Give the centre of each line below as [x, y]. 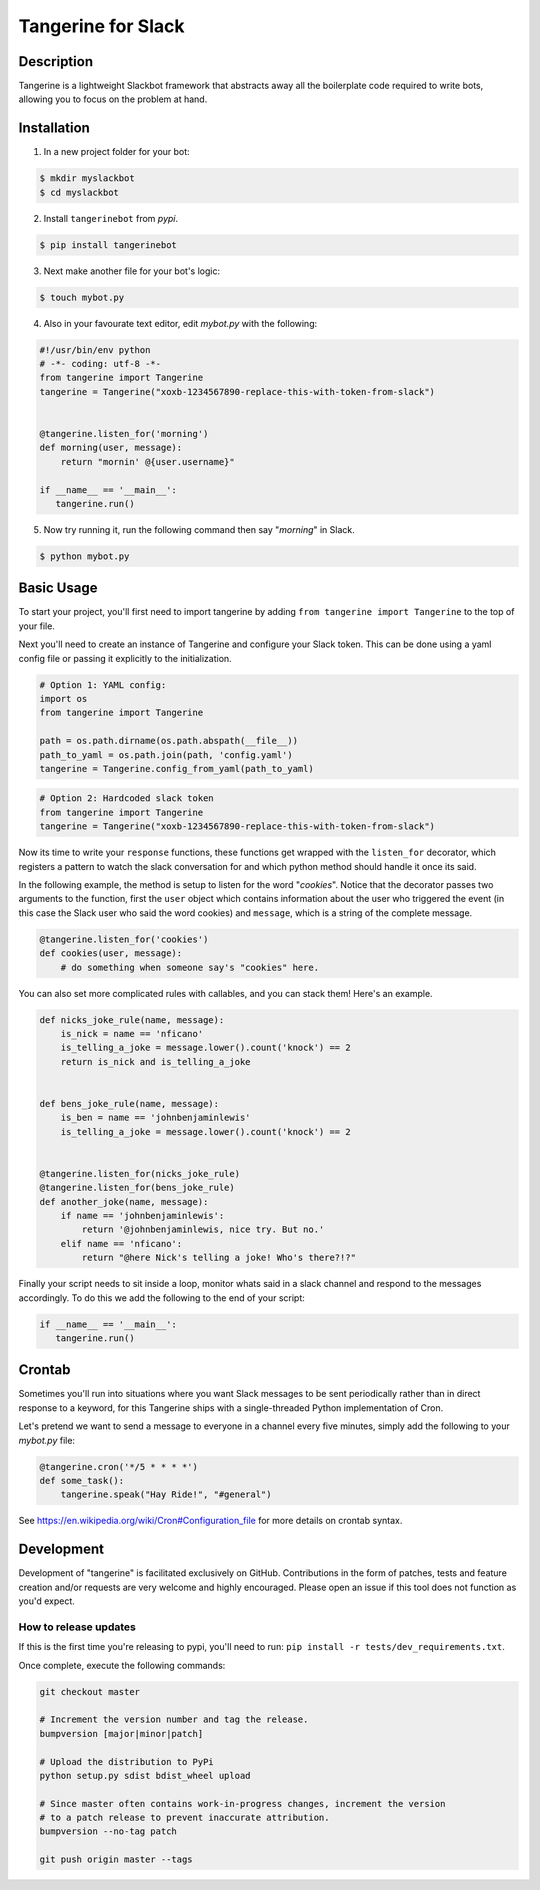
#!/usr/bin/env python [95, 349]
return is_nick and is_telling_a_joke [155, 1061]
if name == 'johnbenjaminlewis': [142, 1216]
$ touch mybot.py [82, 297]
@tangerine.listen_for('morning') [124, 433]
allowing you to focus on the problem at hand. [113, 99]
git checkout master [89, 1691]
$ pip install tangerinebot [108, 244]
